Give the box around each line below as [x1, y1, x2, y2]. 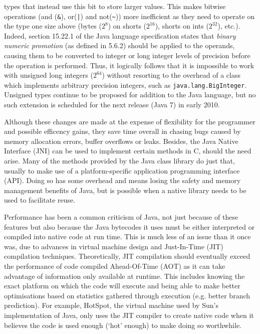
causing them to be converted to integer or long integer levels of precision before [4, 50, 250, 61]
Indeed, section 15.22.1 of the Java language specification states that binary [4, 30, 236, 41]
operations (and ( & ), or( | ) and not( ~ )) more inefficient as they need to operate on [4, 11, 255, 21]
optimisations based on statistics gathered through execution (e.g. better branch [4, 290, 250, 300]
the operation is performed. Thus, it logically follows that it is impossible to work [4, 60, 254, 70]
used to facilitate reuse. [4, 195, 76, 205]
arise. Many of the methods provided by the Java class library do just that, [4, 155, 235, 166]
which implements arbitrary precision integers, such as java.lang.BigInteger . [4, 79, 247, 90]
